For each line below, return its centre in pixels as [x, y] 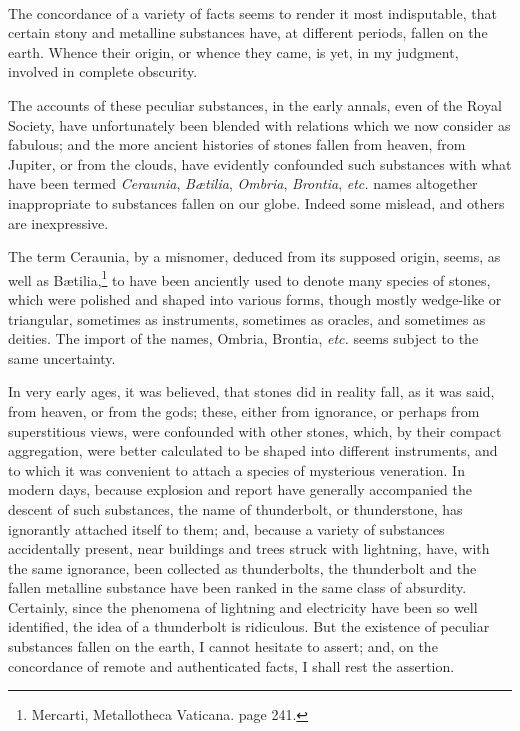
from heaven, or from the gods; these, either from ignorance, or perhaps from [244, 410]
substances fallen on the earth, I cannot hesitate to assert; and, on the [223, 646]
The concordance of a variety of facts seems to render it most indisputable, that [252, 12]
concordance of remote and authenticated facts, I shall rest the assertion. [231, 665]
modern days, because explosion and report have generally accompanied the [240, 489]
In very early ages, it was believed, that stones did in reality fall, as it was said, [251, 391]
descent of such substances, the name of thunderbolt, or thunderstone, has [235, 508]
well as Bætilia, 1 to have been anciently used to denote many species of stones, [249, 278]
